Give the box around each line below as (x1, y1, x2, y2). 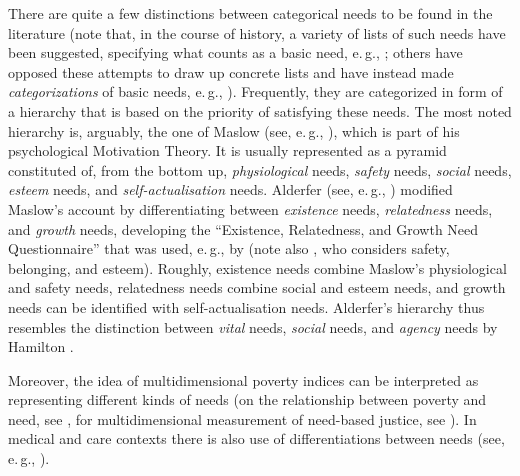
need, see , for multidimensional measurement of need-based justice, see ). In (8, 408, 477, 429)
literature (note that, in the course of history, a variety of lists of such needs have (8, 22, 506, 43)
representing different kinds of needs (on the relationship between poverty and (8, 389, 487, 410)
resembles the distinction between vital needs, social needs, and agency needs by (8, 316, 498, 337)
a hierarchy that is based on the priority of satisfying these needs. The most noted (8, 100, 512, 121)
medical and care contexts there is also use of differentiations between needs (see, (8, 428, 505, 449)
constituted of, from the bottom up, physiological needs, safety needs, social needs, (8, 159, 512, 180)
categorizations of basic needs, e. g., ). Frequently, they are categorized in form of (8, 81, 503, 102)
